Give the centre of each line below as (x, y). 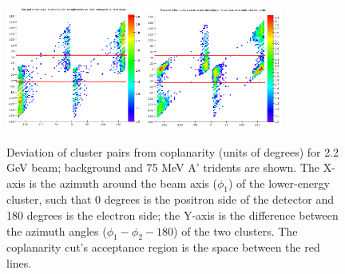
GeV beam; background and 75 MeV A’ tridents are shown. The (163, 167)
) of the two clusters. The (236, 230)
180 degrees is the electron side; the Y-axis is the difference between (172, 215)
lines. (19, 263)
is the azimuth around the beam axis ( (123, 183)
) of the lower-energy (279, 183)
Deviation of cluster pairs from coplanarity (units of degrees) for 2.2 (173, 151)
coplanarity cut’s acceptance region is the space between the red (163, 247)
